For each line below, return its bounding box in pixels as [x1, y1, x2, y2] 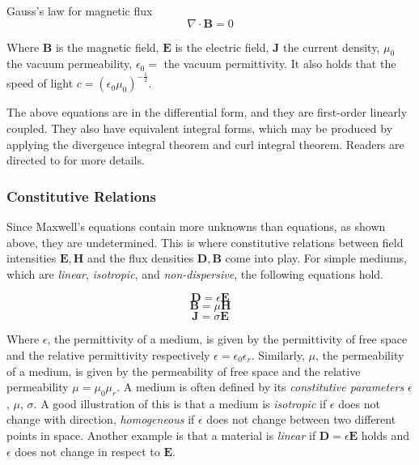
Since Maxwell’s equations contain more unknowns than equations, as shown [6, 217, 386, 234]
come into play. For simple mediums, [225, 250, 407, 267]
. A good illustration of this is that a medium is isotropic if [33, 395, 327, 412]
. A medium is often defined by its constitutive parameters [116, 378, 404, 395]
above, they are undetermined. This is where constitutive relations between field [6, 233, 404, 250]
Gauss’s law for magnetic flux [6, 2, 153, 19]
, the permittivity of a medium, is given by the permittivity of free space [47, 331, 408, 348]
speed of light [6, 75, 74, 92]
